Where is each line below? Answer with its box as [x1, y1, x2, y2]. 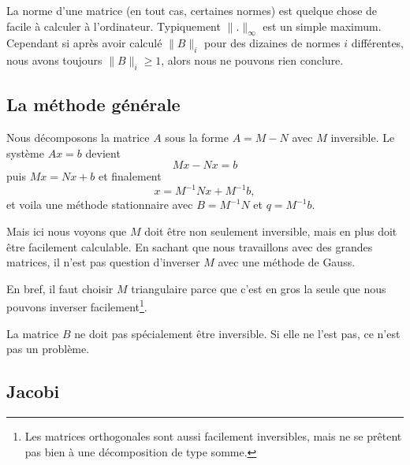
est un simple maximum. [263, 17, 382, 34]
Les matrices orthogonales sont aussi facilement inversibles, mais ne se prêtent [24, 428, 402, 445]
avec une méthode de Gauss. [218, 254, 356, 270]
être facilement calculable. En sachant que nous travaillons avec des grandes [6, 238, 373, 255]
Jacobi [6, 379, 60, 404]
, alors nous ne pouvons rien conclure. [161, 52, 344, 69]
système [6, 144, 44, 161]
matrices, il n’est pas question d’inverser [6, 254, 200, 270]
